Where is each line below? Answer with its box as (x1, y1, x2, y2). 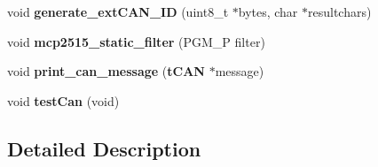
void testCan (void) (7, 91, 120, 110)
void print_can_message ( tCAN (7, 62, 205, 80)
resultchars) (308, 3, 372, 20)
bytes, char (238, 3, 298, 20)
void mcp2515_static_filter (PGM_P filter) (7, 32, 265, 50)
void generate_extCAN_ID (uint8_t (7, 3, 229, 20)
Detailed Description (7, 134, 201, 162)
